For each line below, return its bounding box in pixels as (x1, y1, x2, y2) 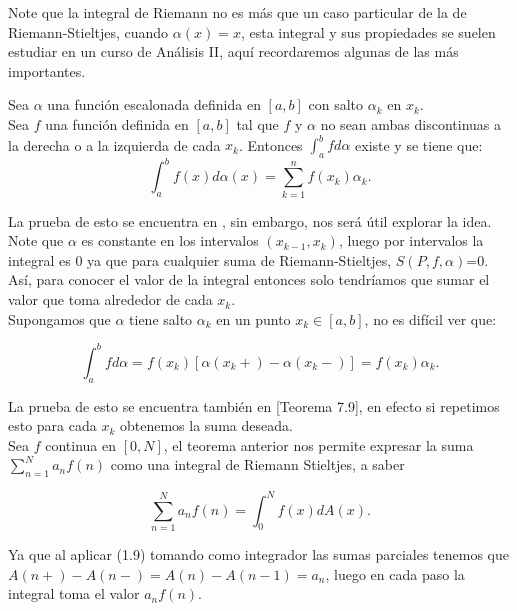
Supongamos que (8, 308, 111, 329)
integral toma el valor (8, 583, 140, 604)
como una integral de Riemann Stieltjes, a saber (110, 454, 405, 475)
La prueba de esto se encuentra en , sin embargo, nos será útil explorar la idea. (8, 210, 492, 231)
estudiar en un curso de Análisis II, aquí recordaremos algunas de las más (8, 41, 459, 62)
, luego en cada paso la (325, 563, 465, 584)
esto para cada (8, 415, 97, 436)
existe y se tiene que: (355, 134, 483, 155)
